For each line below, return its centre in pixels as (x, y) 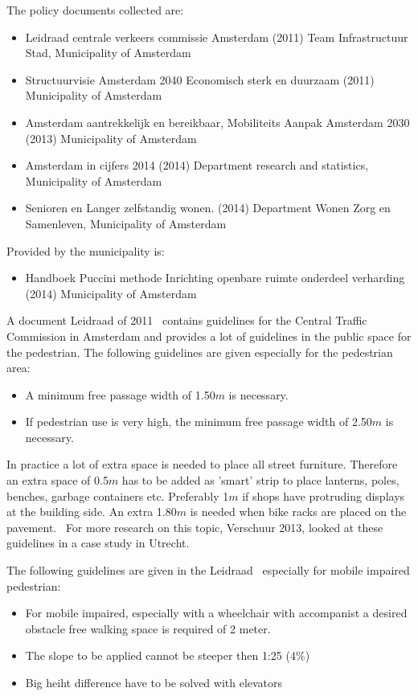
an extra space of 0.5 (57, 480)
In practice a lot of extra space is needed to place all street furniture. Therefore (202, 464)
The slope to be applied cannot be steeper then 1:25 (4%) (168, 655)
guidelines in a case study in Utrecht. (98, 543)
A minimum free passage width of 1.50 (120, 394)
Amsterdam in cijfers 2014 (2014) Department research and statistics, (197, 165)
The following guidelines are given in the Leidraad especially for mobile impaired (208, 570)
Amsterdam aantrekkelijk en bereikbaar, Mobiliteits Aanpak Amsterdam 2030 (217, 122)
